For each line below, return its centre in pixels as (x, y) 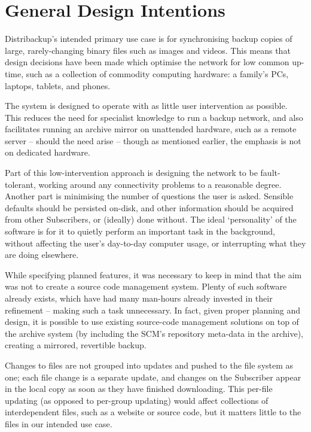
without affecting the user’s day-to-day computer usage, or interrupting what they (155, 243)
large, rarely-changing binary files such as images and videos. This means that (148, 50)
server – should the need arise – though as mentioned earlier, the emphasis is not (153, 140)
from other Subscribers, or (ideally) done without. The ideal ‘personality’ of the (151, 219)
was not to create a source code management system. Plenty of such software (146, 286)
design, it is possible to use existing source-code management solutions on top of (152, 322)
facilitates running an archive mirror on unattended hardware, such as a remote (151, 129)
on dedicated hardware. (48, 152)
